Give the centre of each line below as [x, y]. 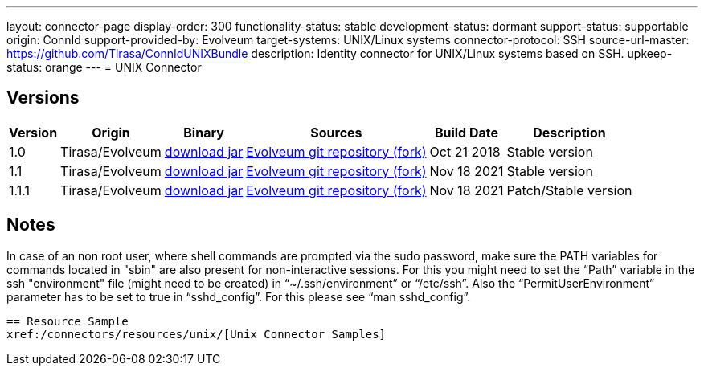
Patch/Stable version [569, 190]
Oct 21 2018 [465, 151]
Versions [43, 98]
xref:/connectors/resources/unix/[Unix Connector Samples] [196, 334]
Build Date [467, 132]
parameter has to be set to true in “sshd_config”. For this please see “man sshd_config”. [239, 296]
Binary [204, 132]
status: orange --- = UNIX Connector [104, 67]
